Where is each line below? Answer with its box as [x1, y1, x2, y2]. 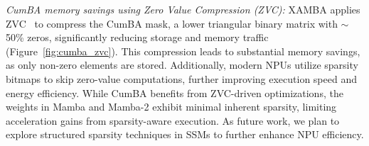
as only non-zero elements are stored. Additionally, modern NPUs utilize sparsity [6, 57, 358, 72]
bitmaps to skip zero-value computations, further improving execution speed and [6, 71, 357, 86]
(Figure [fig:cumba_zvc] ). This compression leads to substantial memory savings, [6, 43, 360, 58]
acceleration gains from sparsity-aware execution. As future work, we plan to [6, 113, 340, 128]
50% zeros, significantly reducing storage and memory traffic [6, 30, 269, 45]
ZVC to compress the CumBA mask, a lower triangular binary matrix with [6, 16, 338, 30]
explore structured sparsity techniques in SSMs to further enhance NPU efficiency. [6, 127, 364, 142]
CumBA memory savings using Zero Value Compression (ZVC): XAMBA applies [6, 2, 360, 16]
